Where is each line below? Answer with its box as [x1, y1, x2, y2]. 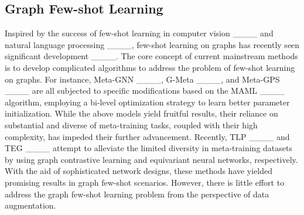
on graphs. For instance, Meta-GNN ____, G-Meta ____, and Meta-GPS [5, 73, 280, 85]
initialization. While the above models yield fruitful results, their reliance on [5, 107, 278, 120]
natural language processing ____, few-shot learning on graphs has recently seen [5, 38, 300, 50]
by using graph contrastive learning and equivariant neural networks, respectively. [5, 153, 298, 165]
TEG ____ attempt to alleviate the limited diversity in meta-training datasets [5, 142, 292, 154]
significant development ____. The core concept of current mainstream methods [5, 50, 298, 62]
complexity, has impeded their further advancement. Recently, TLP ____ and [5, 130, 290, 142]
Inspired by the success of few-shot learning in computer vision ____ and [5, 27, 274, 39]
